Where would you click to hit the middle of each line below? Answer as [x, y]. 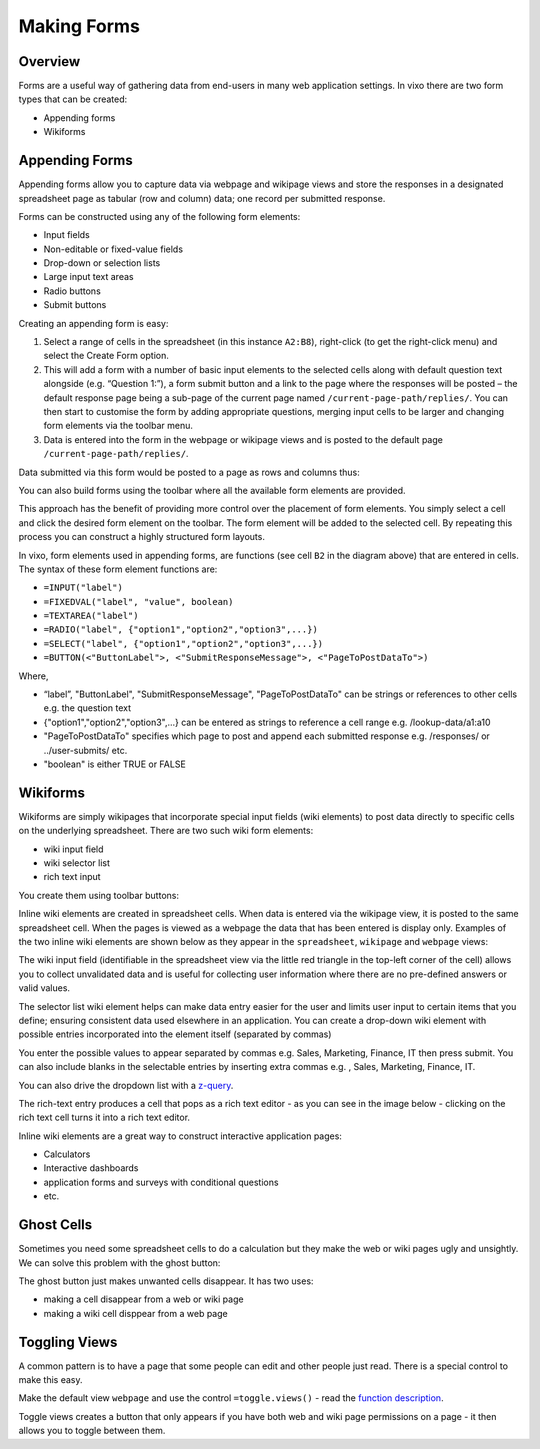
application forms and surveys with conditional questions [161, 1182]
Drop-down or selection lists [102, 263]
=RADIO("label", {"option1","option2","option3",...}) [181, 629]
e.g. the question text [87, 708]
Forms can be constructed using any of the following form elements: [159, 216]
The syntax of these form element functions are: [118, 569]
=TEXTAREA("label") [91, 616]
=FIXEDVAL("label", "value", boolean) [138, 601]
